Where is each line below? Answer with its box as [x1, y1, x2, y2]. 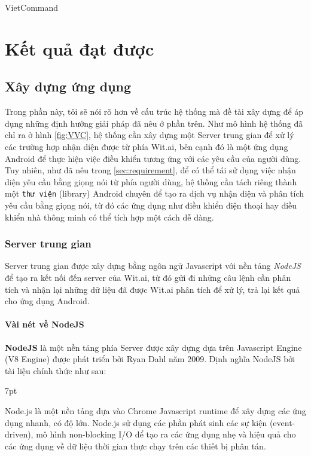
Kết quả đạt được [5, 36, 154, 60]
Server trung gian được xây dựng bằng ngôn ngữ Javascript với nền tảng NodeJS [5, 259, 301, 272]
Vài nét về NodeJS [5, 318, 84, 330]
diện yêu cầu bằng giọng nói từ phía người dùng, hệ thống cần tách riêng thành [5, 175, 297, 188]
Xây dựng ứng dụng [5, 77, 132, 96]
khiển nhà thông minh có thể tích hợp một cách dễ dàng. [5, 210, 214, 223]
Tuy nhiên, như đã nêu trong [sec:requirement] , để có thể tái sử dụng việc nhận [5, 164, 296, 176]
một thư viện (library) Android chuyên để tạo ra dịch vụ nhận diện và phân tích [5, 187, 304, 200]
